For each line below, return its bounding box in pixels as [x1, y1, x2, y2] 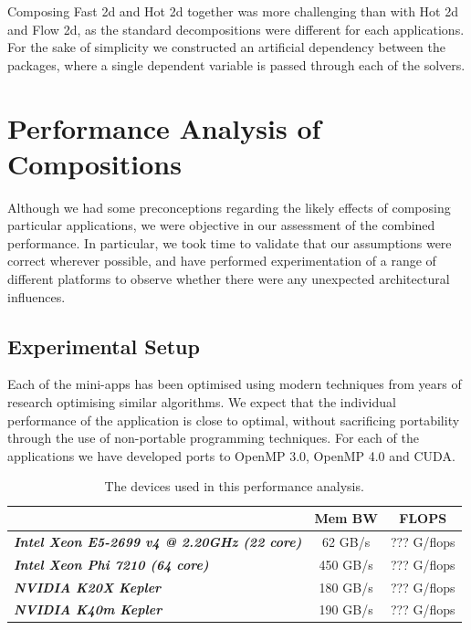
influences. [7, 287, 66, 306]
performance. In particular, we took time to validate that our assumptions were [7, 233, 452, 252]
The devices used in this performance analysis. [104, 477, 364, 496]
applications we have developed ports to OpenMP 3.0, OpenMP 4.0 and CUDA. [7, 446, 455, 465]
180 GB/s [319, 577, 373, 596]
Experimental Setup [7, 331, 200, 360]
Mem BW [314, 509, 378, 528]
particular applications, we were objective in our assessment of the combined [7, 215, 435, 235]
